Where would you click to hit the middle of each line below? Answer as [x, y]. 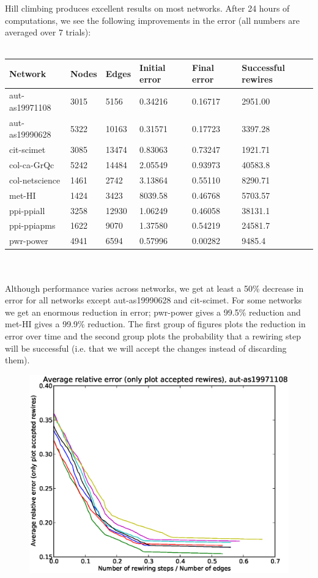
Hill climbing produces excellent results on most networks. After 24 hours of [147, 8]
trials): [78, 32]
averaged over [31, 32]
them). [17, 360]
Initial [153, 67]
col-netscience [35, 180]
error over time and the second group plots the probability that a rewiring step [153, 335]
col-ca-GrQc [32, 165]
